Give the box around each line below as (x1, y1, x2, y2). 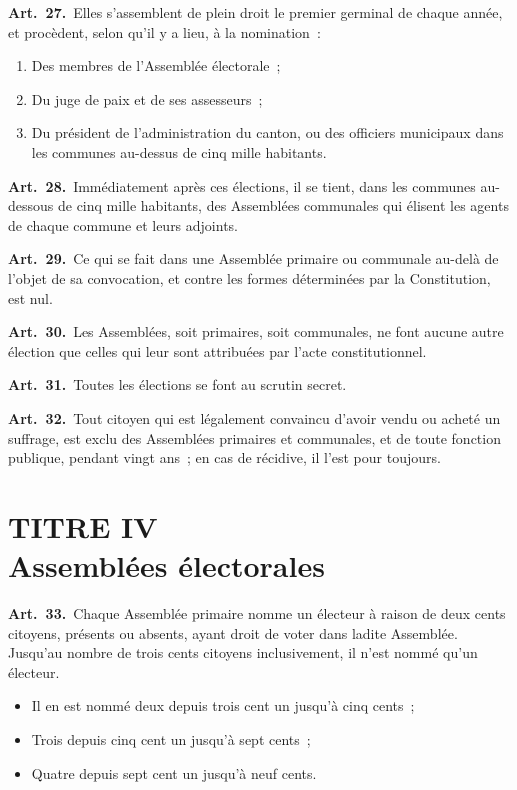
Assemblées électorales (8, 545, 325, 586)
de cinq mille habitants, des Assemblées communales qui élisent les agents (57, 195, 509, 216)
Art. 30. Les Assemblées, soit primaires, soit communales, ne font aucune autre (8, 321, 504, 342)
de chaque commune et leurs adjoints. (8, 214, 239, 235)
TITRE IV (8, 505, 158, 546)
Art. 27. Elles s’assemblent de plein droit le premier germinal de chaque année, (8, 2, 503, 22)
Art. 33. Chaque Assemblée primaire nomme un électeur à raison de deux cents (8, 603, 506, 623)
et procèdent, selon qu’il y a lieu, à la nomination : (8, 21, 321, 42)
